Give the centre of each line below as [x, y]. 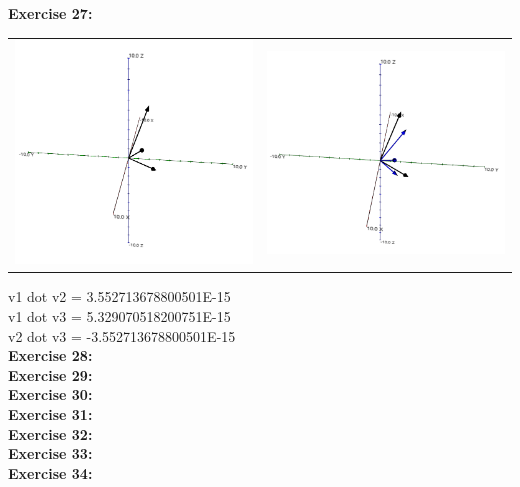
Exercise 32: [50, 433]
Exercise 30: [50, 394]
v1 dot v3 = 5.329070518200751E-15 [119, 316]
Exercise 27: [50, 13]
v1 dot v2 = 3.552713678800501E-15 [119, 296]
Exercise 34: [50, 472]
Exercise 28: [50, 355]
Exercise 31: [50, 413]
